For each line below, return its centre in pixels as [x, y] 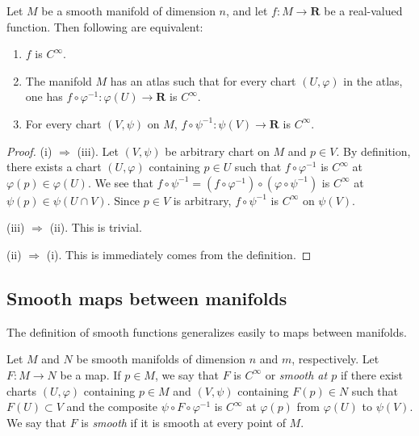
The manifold [59, 80]
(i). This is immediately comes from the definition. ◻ [179, 254]
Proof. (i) [29, 151]
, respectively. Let [335, 359]
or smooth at [296, 374]
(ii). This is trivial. [96, 227]
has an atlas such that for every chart [203, 80]
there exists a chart [54, 167]
